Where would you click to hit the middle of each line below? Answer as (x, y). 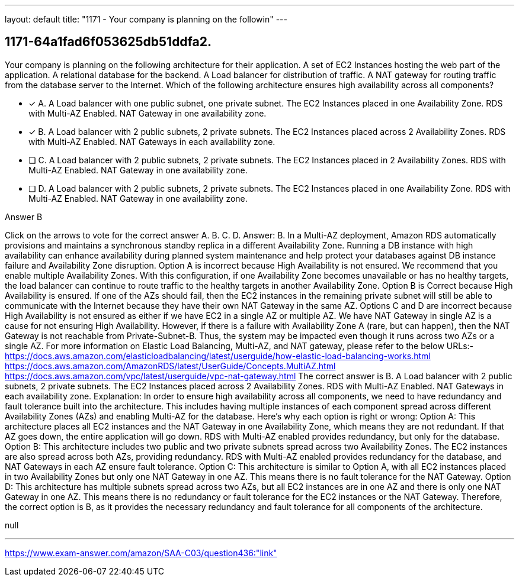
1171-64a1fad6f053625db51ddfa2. (108, 42)
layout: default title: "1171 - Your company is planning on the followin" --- (146, 19)
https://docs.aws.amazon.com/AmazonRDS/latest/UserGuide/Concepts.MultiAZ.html (170, 366)
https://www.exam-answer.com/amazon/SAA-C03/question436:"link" (141, 553)
